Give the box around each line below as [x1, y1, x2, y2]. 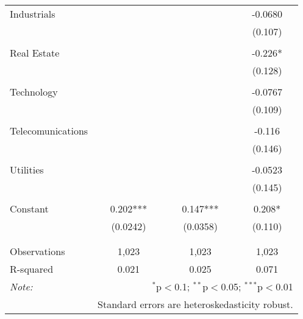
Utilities [10, 163, 44, 177]
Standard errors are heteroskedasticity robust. [98, 297, 293, 311]
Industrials [10, 7, 55, 21]
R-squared [10, 262, 54, 276]
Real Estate [10, 46, 60, 60]
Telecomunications [10, 124, 88, 138]
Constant [10, 202, 49, 216]
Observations [10, 244, 65, 258]
